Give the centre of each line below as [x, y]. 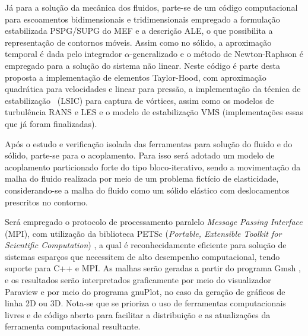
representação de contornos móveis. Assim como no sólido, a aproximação [138, 42]
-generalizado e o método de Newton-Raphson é [216, 54]
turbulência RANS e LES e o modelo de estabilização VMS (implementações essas [154, 112]
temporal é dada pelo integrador [63, 54]
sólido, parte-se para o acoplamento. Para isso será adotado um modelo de [140, 155]
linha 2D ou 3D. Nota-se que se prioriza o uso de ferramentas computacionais [145, 303]
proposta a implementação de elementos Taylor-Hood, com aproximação [136, 77]
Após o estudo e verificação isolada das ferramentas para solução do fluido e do [149, 143]
